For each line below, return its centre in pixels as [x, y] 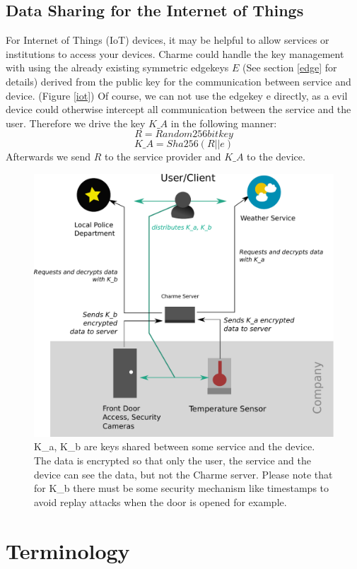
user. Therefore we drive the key [76, 123]
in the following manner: [224, 123]
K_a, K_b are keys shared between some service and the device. [175, 446]
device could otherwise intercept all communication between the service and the [178, 109]
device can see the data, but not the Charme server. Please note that [183, 474]
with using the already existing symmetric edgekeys [117, 68]
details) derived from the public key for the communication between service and [178, 81]
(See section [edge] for [290, 68]
